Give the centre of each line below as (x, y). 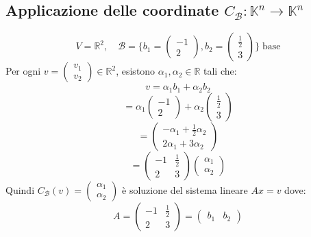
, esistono (136, 71)
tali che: (220, 71)
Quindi (20, 189)
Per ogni (23, 71)
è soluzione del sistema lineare (185, 189)
